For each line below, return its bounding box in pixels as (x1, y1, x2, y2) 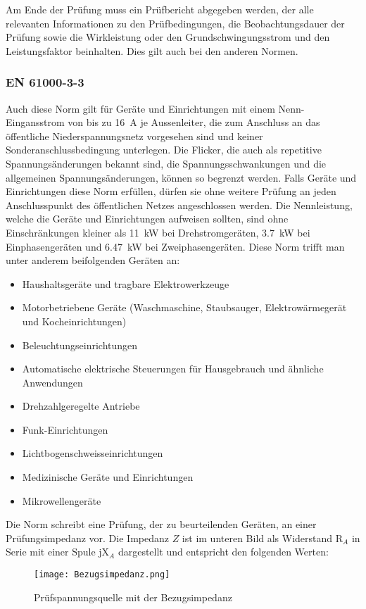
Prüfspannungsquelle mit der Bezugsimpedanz (34, 589, 232, 604)
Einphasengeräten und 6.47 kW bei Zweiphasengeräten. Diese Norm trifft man (6, 239, 345, 253)
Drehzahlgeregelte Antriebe (22, 398, 140, 413)
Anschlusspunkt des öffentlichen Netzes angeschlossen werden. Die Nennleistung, (6, 197, 353, 212)
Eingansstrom (6, 115, 65, 130)
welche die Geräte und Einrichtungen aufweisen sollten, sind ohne (6, 211, 289, 226)
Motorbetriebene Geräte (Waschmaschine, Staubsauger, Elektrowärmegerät (22, 300, 347, 315)
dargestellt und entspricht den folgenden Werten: (118, 544, 329, 559)
